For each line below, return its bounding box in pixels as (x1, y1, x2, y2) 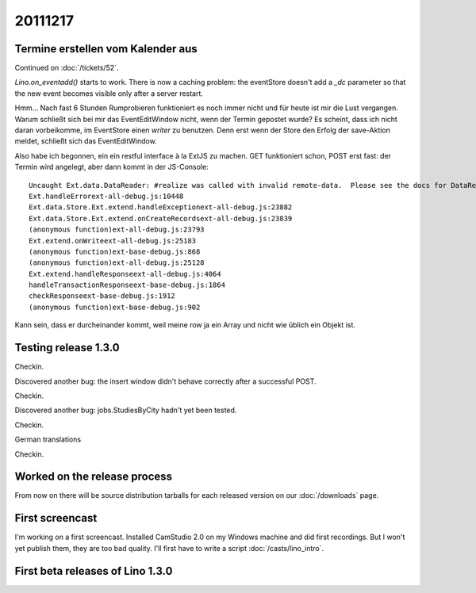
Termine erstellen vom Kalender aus (14, 42, 198, 55)
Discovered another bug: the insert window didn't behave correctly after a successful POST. (14, 377, 317, 386)
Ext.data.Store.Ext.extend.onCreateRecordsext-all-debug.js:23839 (29, 214, 293, 223)
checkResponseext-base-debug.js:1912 (29, 292, 176, 300)
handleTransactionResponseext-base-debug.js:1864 (29, 281, 226, 289)
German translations (14, 434, 82, 444)
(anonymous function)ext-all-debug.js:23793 (29, 225, 205, 234)
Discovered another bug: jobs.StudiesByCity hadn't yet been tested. (14, 405, 237, 415)
